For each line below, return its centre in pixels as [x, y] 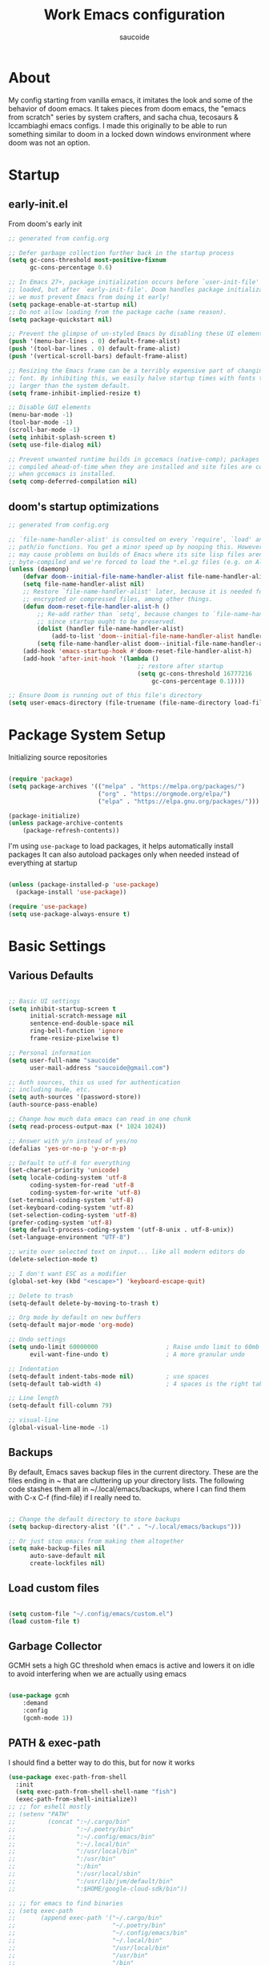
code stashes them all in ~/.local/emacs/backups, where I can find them [127, 1489]
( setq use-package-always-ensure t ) [69, 914]
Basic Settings [57, 946]
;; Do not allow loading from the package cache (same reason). [118, 312]
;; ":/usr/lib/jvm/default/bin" [91, 1881]
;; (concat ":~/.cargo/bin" [69, 1822]
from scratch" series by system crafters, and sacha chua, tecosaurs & [123, 117]
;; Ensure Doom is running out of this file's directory [105, 696]
